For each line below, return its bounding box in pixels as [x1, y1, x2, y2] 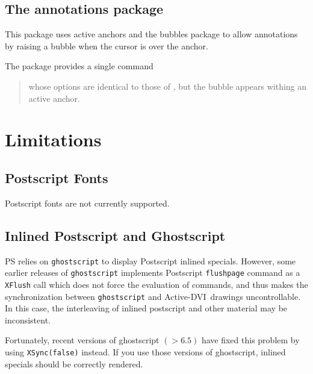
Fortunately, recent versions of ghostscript [5, 334, 160, 346]
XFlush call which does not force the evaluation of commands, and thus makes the [5, 278, 308, 290]
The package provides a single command [5, 60, 153, 72]
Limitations [5, 127, 102, 152]
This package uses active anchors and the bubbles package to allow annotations [5, 28, 298, 40]
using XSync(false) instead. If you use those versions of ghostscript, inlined [5, 345, 286, 358]
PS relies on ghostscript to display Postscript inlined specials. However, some [5, 254, 296, 267]
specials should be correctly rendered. [5, 357, 143, 370]
